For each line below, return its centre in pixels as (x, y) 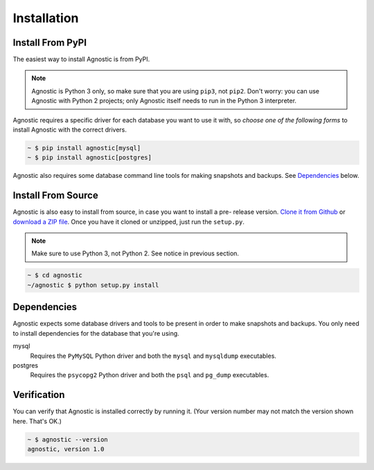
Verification (39, 395)
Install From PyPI (50, 43)
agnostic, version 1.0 (66, 449)
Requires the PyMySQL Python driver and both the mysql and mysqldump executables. (153, 356)
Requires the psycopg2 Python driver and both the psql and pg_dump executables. (150, 375)
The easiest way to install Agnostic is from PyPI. (81, 60)
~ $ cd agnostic (55, 275)
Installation (46, 18)
